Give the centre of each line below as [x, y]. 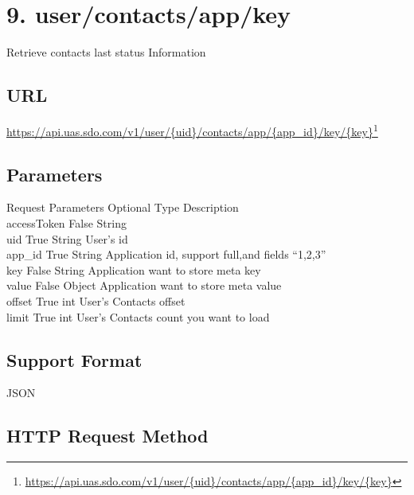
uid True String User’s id [67, 238]
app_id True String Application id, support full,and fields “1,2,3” [166, 254]
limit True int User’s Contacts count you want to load [138, 316]
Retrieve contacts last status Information [106, 52]
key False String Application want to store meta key [134, 269]
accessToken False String [66, 222]
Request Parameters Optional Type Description [123, 207]
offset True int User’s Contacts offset [96, 300]
